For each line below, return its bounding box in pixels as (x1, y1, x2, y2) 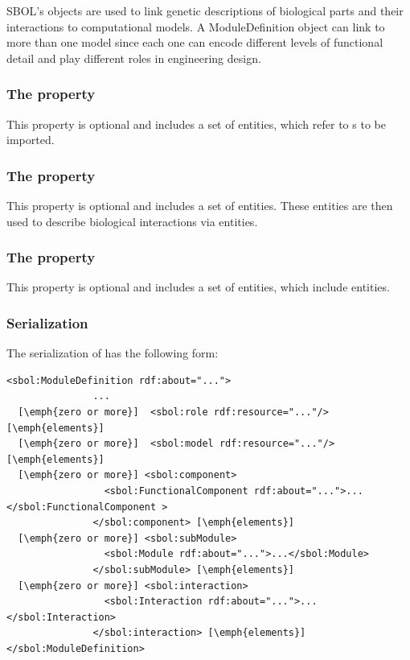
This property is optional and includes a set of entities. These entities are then (6, 197, 393, 213)
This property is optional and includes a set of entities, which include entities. (6, 278, 390, 295)
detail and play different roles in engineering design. (6, 49, 261, 66)
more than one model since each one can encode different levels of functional (6, 34, 383, 51)
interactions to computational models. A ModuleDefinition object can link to (6, 18, 385, 35)
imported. (6, 131, 55, 148)
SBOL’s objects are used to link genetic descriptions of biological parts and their (6, 2, 404, 19)
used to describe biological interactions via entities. (6, 212, 258, 229)
